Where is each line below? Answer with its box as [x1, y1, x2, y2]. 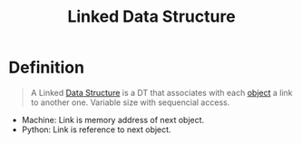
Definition [8, 57, 85, 78]
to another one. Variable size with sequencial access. [30, 97, 230, 108]
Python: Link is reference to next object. [21, 124, 171, 135]
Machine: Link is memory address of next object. [21, 114, 205, 125]
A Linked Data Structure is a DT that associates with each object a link [30, 87, 293, 98]
